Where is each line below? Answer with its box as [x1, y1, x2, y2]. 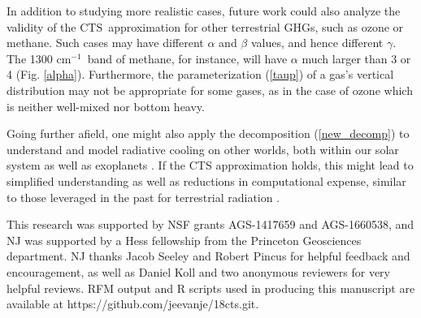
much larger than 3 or [302, 49, 411, 67]
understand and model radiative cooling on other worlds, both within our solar [7, 140, 399, 157]
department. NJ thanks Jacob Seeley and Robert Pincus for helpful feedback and [7, 247, 410, 264]
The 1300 [7, 49, 53, 67]
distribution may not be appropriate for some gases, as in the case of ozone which [7, 81, 413, 98]
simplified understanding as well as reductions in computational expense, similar [7, 172, 406, 189]
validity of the [7, 18, 76, 35]
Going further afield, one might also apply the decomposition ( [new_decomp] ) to [7, 125, 410, 142]
